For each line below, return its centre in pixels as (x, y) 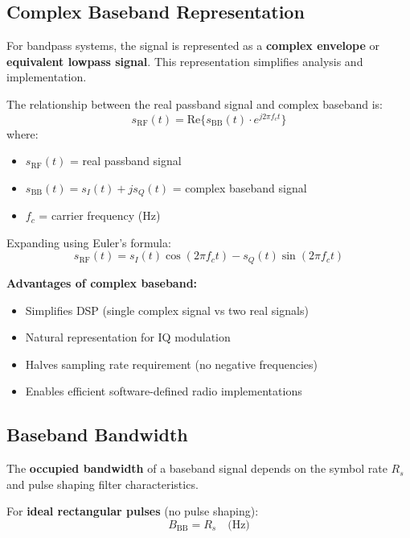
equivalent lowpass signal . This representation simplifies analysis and (185, 61)
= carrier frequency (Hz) (100, 215)
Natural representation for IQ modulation (128, 337)
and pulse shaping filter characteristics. (102, 484)
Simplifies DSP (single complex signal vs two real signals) (167, 310)
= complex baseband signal (240, 187)
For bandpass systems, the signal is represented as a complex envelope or (193, 46)
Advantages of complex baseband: (102, 282)
